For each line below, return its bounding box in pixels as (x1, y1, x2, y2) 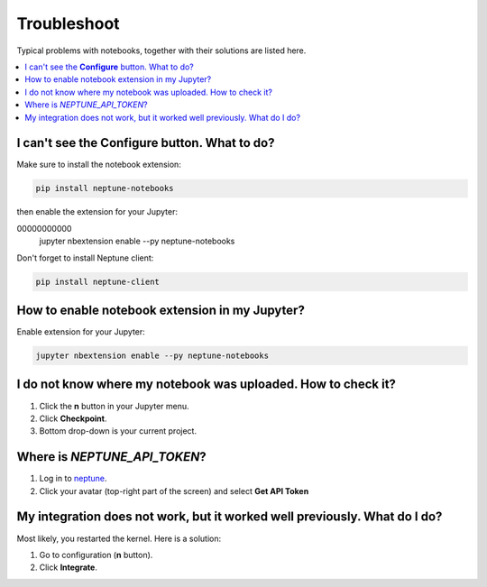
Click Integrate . (39, 562, 98, 573)
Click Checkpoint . (39, 413, 107, 424)
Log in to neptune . (39, 473, 107, 484)
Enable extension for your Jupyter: (16, 326, 146, 337)
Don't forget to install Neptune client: (16, 252, 154, 263)
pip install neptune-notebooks (35, 183, 175, 194)
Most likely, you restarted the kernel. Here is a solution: (16, 533, 221, 544)
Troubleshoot (16, 14, 121, 33)
